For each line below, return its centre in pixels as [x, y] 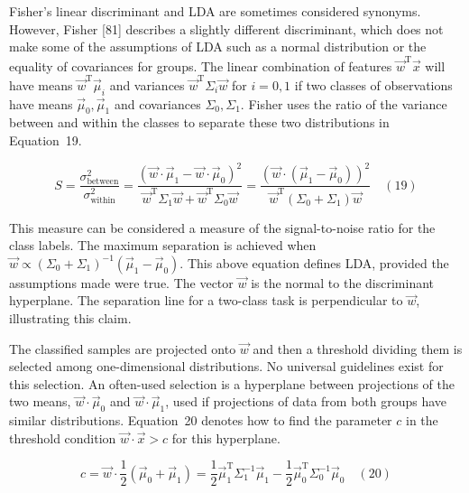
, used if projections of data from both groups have [306, 401]
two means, [40, 401]
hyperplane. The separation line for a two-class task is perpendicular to [206, 300]
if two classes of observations [373, 84]
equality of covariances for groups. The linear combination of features [201, 65]
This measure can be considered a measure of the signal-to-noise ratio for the [222, 227]
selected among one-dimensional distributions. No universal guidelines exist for [226, 366]
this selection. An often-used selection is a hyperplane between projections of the [232, 383]
